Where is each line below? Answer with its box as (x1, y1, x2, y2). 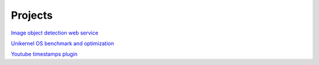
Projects (11, 9, 53, 22)
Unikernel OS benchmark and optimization (11, 40, 115, 47)
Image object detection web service (11, 29, 99, 36)
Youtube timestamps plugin (11, 50, 78, 58)
